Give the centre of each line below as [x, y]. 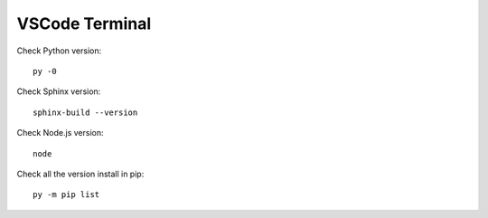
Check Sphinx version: [59, 91]
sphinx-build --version [85, 112]
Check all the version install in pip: [80, 174]
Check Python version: [59, 51]
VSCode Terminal [84, 24]
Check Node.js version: [60, 133]
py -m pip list [66, 195]
